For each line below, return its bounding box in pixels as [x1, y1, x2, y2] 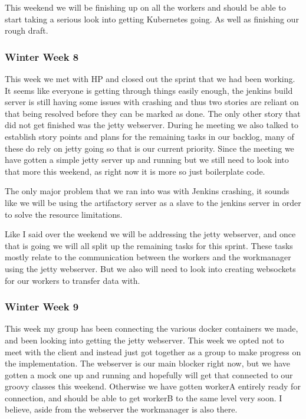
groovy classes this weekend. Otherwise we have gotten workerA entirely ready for [5, 380, 301, 392]
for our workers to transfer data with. [5, 274, 140, 286]
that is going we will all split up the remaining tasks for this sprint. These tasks [5, 239, 293, 251]
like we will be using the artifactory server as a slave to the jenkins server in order [5, 196, 301, 208]
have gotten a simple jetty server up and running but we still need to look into [5, 153, 289, 166]
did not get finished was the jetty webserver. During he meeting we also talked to [5, 119, 298, 131]
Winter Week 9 [5, 299, 79, 314]
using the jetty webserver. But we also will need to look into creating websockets [5, 262, 296, 274]
